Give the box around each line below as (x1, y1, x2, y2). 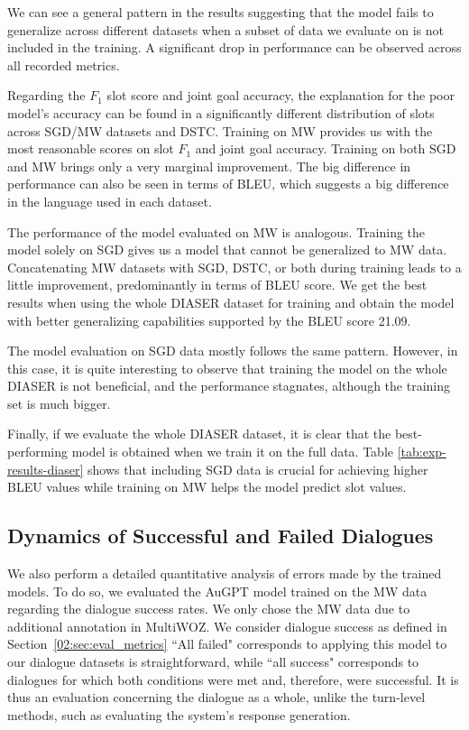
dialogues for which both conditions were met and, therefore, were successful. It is (7, 670, 459, 688)
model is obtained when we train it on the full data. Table (71, 442, 394, 461)
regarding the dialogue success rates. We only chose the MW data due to (7, 599, 410, 618)
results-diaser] (7, 459, 84, 478)
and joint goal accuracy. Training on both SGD (195, 139, 456, 158)
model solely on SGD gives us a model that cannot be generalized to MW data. (7, 240, 447, 259)
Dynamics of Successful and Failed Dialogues (7, 522, 434, 550)
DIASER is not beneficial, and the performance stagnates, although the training (7, 376, 450, 395)
